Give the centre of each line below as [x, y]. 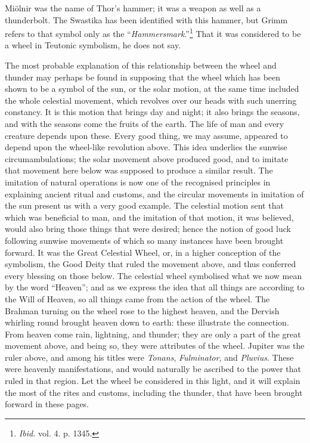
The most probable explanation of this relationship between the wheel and [141, 65]
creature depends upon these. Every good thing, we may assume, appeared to [146, 135]
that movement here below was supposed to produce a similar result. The [139, 170]
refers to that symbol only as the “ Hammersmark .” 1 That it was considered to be [153, 32]
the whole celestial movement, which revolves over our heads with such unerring [151, 100]
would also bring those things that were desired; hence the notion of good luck [148, 229]
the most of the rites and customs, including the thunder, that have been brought [154, 392]
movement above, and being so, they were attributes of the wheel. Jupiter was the [155, 346]
